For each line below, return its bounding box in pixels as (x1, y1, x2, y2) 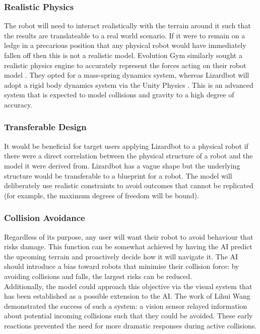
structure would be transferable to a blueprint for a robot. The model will (4, 170, 232, 181)
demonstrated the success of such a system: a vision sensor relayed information (4, 300, 247, 311)
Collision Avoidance (4, 211, 85, 224)
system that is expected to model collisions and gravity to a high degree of (4, 89, 234, 100)
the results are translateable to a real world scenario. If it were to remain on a (4, 30, 245, 40)
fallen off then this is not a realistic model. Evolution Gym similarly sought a (4, 50, 242, 60)
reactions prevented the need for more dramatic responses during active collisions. (4, 320, 257, 330)
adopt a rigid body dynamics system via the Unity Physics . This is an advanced (4, 79, 253, 90)
